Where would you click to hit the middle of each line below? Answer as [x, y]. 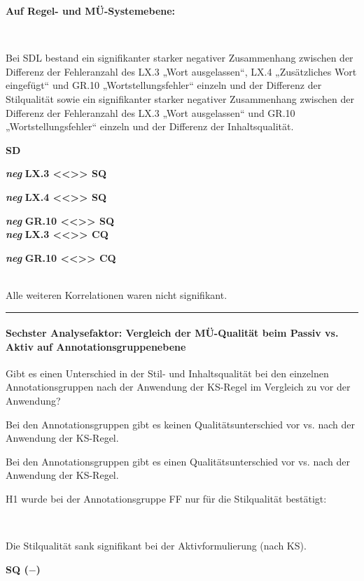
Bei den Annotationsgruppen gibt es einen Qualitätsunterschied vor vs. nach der [178, 461]
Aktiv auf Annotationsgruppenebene [96, 346]
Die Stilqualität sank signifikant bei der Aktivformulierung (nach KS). [156, 546]
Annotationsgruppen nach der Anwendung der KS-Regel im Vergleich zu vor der [178, 387]
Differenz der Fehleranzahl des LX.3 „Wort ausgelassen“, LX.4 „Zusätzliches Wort [181, 71]
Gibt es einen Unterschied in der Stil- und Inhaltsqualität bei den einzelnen [167, 373]
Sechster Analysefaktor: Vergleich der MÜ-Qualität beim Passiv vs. [172, 333]
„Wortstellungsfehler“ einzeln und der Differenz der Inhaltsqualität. [150, 126]
